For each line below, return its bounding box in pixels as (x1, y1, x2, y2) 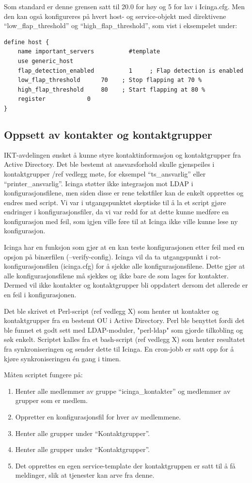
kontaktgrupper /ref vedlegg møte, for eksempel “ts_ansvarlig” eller (4, 168, 206, 178)
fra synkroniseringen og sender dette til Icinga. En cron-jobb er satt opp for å (4, 344, 234, 354)
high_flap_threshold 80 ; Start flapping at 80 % (17, 86, 205, 93)
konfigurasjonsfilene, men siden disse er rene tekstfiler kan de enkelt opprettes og (4, 188, 244, 198)
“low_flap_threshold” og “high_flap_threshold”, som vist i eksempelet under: (4, 20, 237, 31)
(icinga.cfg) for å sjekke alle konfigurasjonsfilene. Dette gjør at (61, 261, 245, 271)
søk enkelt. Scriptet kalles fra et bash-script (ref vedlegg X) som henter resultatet (4, 334, 245, 344)
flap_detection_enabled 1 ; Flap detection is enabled (17, 67, 243, 74)
